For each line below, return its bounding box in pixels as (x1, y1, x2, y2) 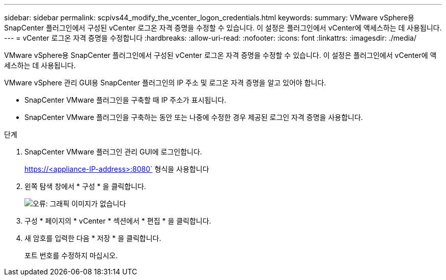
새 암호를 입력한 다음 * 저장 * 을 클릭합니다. (24, 234, 161, 242)
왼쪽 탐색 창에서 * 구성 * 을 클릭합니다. (24, 182, 146, 191)
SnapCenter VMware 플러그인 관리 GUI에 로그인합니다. (24, 147, 202, 156)
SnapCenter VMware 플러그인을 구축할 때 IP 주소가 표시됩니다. (24, 96, 227, 104)
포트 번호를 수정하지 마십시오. (24, 251, 118, 260)
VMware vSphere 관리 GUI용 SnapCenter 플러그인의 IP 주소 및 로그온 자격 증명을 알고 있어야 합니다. (4, 78, 326, 87)
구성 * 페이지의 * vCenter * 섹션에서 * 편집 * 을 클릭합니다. (24, 216, 211, 225)
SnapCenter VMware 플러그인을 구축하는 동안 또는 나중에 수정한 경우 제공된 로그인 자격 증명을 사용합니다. (24, 113, 363, 121)
